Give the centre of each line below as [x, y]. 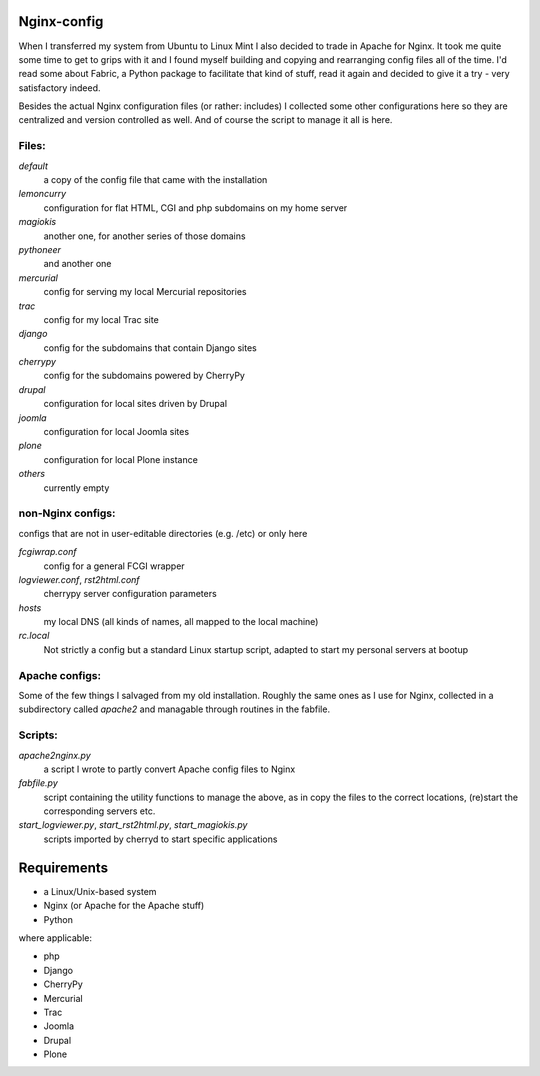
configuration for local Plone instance [121, 459]
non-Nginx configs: [67, 513]
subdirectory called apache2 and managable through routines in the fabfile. [174, 709]
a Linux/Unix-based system [100, 891]
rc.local [34, 636]
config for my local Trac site [101, 319]
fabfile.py [38, 783]
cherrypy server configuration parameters [130, 594]
